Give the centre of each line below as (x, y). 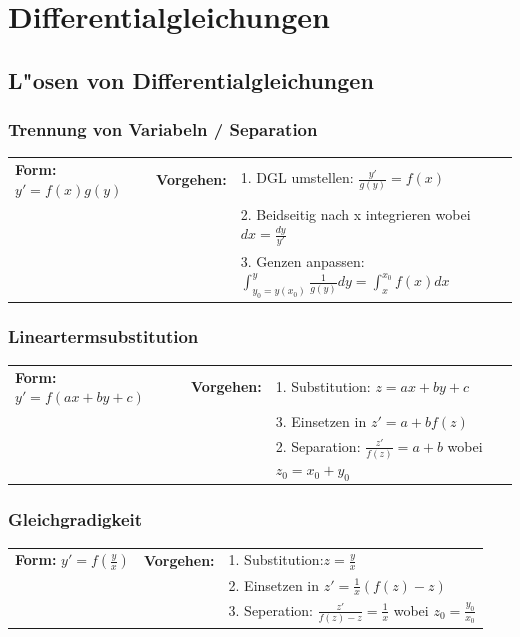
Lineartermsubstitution (103, 336)
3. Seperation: (270, 609)
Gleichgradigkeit (75, 519)
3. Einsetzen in (321, 420)
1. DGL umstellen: (297, 177)
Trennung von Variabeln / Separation (163, 129)
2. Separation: (318, 445)
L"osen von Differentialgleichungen (191, 79)
